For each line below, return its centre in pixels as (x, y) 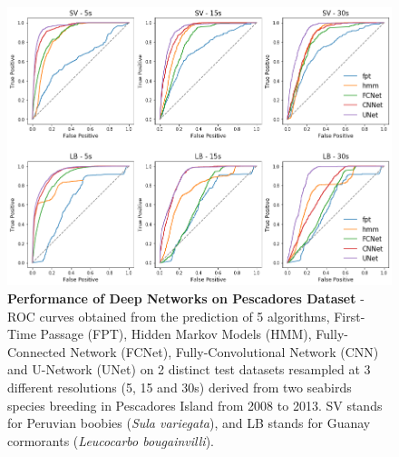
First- (350, 316)
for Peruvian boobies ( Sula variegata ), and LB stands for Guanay (189, 423)
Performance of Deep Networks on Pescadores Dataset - (186, 298)
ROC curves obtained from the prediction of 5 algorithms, (169, 316)
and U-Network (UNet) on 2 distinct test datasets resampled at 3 (189, 369)
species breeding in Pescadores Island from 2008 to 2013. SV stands (195, 405)
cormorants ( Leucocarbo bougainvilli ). (111, 440)
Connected (37, 351)
